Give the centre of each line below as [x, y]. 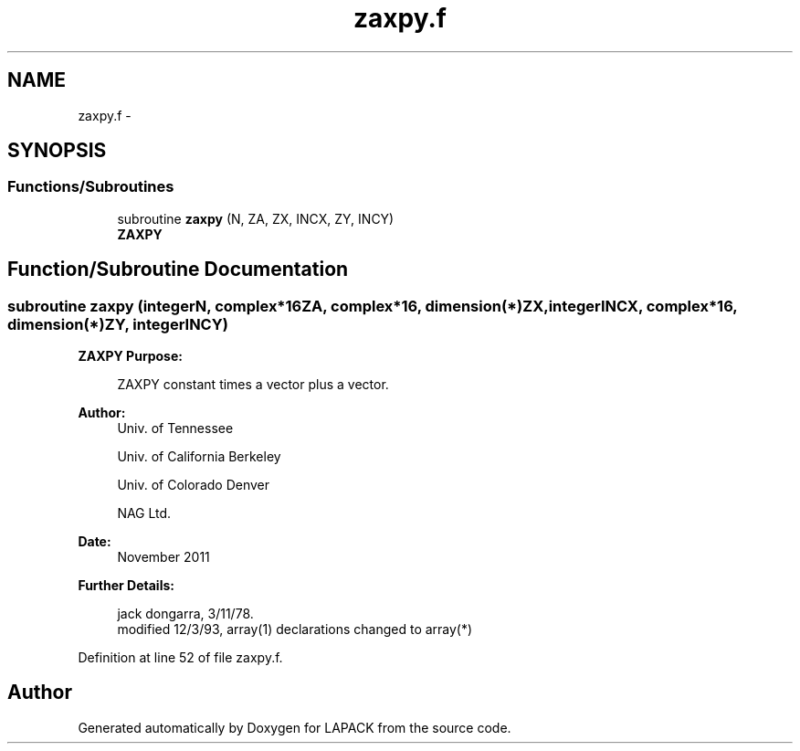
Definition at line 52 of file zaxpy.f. [180, 658]
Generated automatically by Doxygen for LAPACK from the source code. [295, 727]
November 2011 [163, 557]
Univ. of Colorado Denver [194, 485]
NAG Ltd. [144, 513]
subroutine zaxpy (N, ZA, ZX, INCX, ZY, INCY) [256, 218]
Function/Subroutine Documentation [178, 270]
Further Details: [126, 586]
